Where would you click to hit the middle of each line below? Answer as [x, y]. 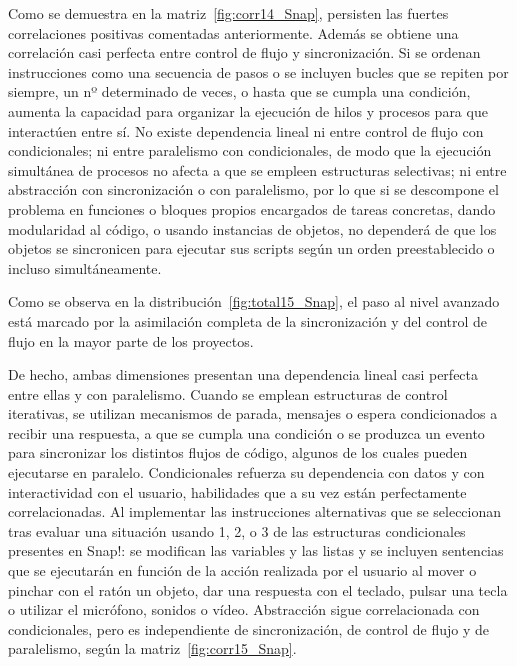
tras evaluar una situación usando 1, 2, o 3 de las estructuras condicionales [237, 530]
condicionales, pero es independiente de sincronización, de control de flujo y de [249, 628]
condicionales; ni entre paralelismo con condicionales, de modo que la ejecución [250, 150]
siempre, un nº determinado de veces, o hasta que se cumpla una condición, [239, 91]
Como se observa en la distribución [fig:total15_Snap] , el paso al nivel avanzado [254, 301]
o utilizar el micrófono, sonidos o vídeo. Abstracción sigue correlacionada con [244, 609]
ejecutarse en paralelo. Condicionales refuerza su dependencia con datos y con [246, 472]
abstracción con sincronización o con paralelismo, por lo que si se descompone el [253, 189]
